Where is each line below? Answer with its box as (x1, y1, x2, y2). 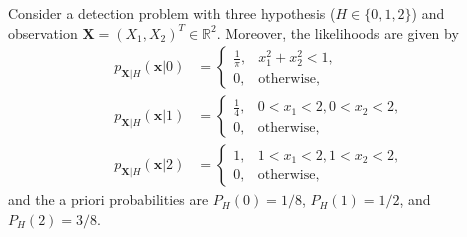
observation (8, 22, 78, 43)
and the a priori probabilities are (8, 189, 209, 210)
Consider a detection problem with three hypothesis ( (8, 3, 336, 23)
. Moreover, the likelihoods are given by (216, 22, 459, 43)
